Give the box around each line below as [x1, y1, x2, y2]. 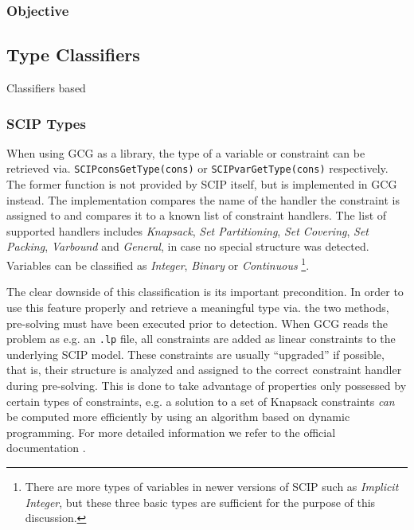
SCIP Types [6, 113, 86, 133]
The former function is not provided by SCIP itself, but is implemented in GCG [6, 176, 397, 193]
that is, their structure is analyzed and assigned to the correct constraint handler [6, 361, 402, 378]
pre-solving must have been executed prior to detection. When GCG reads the [6, 314, 388, 331]
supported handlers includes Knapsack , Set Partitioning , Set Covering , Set [6, 222, 369, 239]
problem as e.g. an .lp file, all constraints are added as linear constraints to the [6, 330, 396, 347]
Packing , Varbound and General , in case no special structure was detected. [6, 238, 369, 255]
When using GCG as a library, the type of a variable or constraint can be [6, 144, 365, 161]
